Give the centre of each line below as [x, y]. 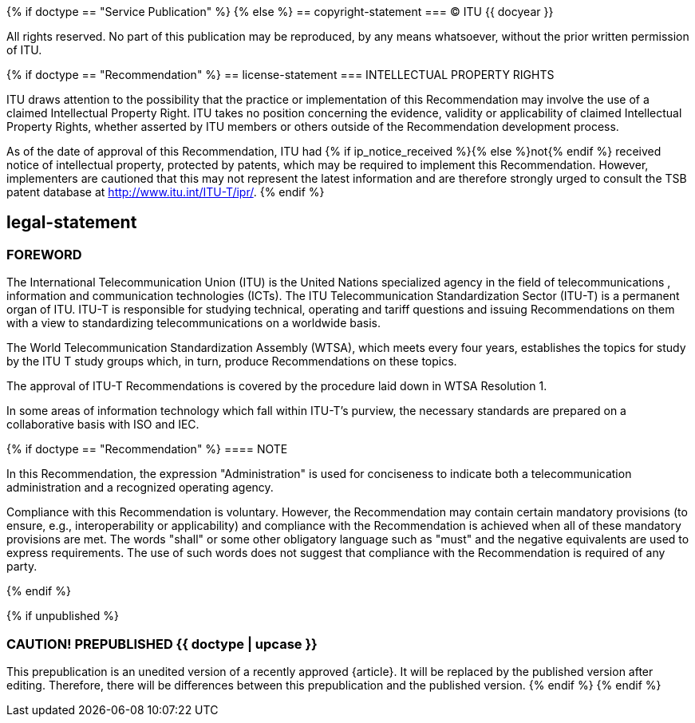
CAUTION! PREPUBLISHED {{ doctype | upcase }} [162, 644]
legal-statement [72, 223]
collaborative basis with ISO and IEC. [103, 425]
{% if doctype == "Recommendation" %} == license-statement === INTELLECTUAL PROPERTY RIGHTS [280, 75]
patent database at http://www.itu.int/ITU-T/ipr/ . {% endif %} [166, 192]
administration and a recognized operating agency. [140, 488]
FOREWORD [44, 254]
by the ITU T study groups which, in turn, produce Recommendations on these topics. [232, 361]
